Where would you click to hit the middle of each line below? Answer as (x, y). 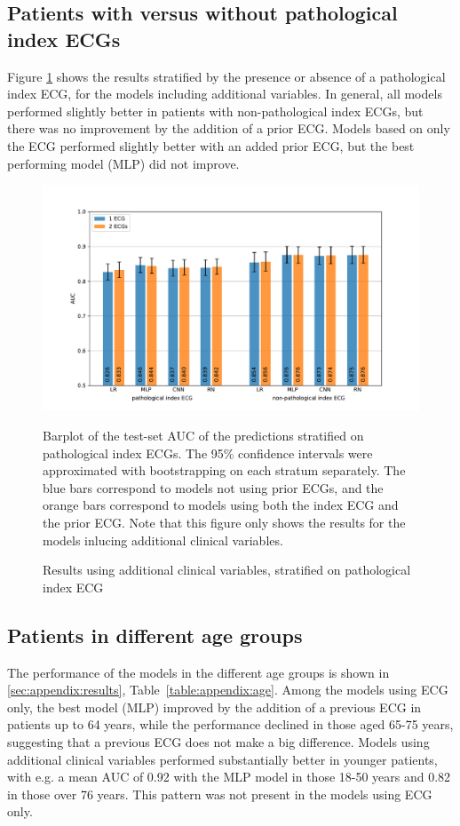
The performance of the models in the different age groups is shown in (198, 672)
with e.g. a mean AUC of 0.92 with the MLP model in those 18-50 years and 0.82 (229, 777)
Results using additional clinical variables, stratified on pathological (227, 570)
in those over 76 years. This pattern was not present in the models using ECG (220, 794)
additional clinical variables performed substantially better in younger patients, (222, 759)
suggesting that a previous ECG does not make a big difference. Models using (218, 741)
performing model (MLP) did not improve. (123, 163)
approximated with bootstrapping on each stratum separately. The (224, 470)
